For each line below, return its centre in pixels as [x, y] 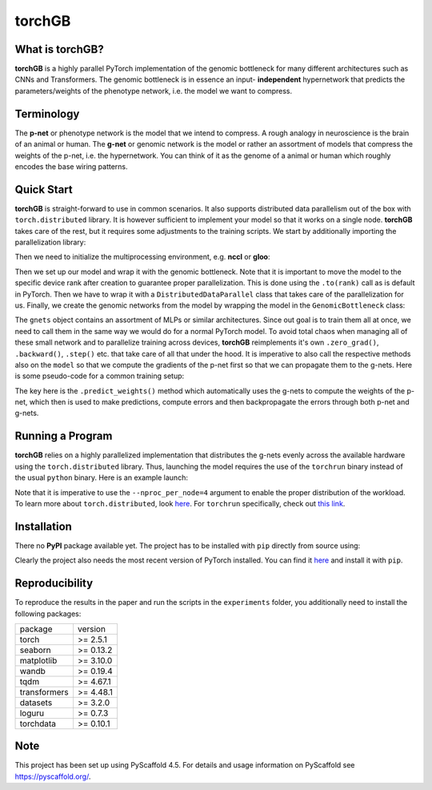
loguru [32, 713]
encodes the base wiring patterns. [71, 166]
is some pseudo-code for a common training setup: [100, 376]
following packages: [48, 614]
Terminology [47, 113]
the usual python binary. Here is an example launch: [101, 478]
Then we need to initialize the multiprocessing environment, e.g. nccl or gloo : [142, 257]
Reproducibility [54, 584]
